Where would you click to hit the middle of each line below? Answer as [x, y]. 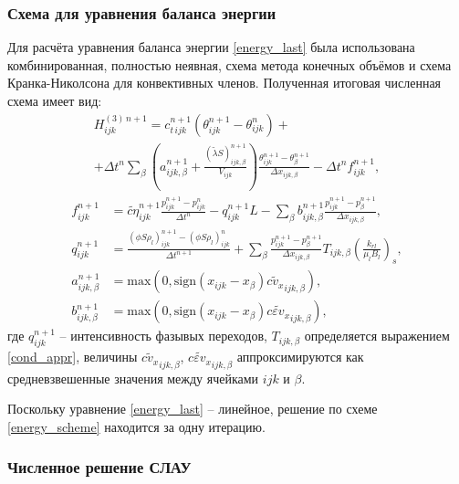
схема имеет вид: [55, 100]
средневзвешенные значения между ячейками [133, 378]
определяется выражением [377, 336]
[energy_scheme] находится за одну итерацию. [136, 426]
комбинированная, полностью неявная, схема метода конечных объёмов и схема [229, 64]
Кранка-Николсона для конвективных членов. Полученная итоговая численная [224, 83]
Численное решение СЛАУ [99, 467]
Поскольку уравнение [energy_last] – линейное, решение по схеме [193, 409]
